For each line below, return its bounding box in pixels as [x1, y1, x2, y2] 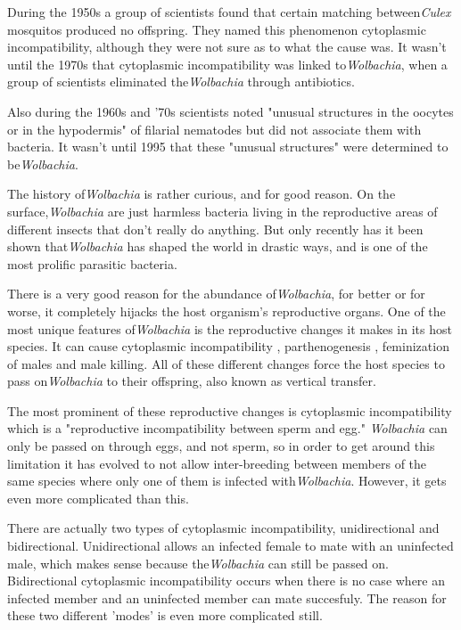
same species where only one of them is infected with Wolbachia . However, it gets [7, 471, 447, 490]
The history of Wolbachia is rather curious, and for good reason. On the [7, 184, 396, 203]
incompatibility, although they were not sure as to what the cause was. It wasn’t [7, 37, 447, 56]
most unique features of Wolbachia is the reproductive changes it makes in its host [7, 319, 452, 338]
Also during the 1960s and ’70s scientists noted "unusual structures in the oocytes [7, 102, 454, 120]
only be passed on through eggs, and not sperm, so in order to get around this [7, 437, 435, 455]
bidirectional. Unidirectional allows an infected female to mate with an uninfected [7, 536, 454, 555]
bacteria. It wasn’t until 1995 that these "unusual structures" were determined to [7, 137, 449, 156]
